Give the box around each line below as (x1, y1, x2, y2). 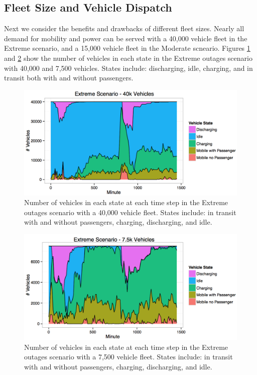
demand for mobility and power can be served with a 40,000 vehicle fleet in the (4, 33, 247, 43)
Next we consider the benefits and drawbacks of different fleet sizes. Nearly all (4, 23, 244, 34)
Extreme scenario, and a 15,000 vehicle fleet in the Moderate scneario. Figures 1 (4, 43, 250, 53)
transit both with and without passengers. (4, 72, 134, 83)
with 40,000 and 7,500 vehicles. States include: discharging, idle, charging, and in (4, 62, 253, 73)
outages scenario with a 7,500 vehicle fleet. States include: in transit (24, 351, 233, 362)
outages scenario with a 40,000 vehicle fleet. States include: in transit (24, 207, 236, 217)
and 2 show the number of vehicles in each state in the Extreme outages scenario (4, 52, 252, 63)
